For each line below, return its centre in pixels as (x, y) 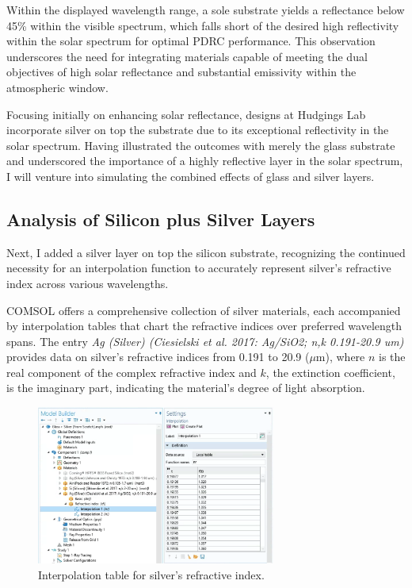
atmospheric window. (57, 87)
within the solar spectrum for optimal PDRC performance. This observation (191, 41)
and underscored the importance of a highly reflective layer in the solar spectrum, (205, 161)
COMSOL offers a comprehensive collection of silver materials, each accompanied (204, 310)
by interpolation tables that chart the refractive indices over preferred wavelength (204, 326)
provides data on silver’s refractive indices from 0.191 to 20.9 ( (158, 357)
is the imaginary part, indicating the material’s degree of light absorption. (186, 388)
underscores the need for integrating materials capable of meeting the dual (187, 56)
